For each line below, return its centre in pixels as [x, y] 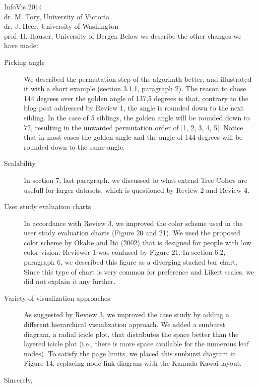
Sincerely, [18, 380]
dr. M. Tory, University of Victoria [57, 16]
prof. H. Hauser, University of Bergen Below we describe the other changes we [123, 35]
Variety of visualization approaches [57, 298]
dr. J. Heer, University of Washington [61, 26]
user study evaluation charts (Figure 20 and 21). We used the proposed [132, 233]
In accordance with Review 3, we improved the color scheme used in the [133, 223]
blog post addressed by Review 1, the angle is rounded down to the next [134, 108]
